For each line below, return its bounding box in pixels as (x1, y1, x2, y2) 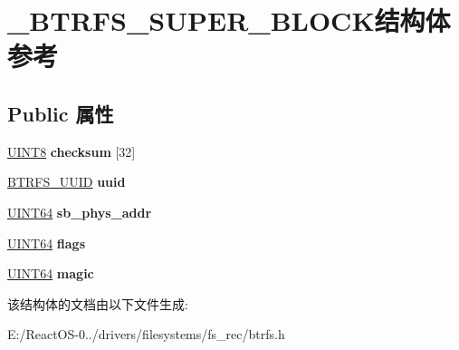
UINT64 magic (7, 264, 94, 283)
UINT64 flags (7, 233, 86, 252)
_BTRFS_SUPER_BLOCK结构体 (7, 2, 451, 39)
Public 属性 (7, 99, 114, 127)
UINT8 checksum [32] (7, 141, 136, 160)
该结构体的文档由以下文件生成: (7, 294, 188, 313)
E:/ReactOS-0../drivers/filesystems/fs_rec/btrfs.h (7, 325, 285, 344)
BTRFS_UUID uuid (7, 172, 126, 191)
